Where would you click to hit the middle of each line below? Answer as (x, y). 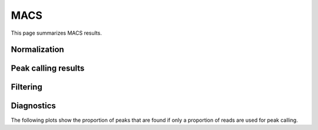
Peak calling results (48, 69)
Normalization (37, 50)
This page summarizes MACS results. (57, 33)
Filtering (26, 87)
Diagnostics (33, 106)
